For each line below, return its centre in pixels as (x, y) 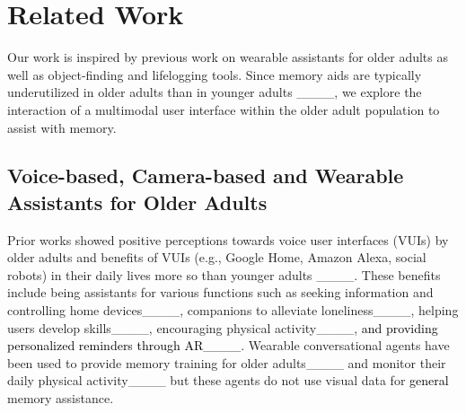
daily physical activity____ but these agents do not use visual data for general (228, 380)
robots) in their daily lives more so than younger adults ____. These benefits (224, 274)
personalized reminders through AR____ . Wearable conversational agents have (229, 345)
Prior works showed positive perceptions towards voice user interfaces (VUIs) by (228, 239)
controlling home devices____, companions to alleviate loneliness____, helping (233, 310)
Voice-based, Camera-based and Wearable (206, 176)
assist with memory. (62, 127)
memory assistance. (61, 398)
